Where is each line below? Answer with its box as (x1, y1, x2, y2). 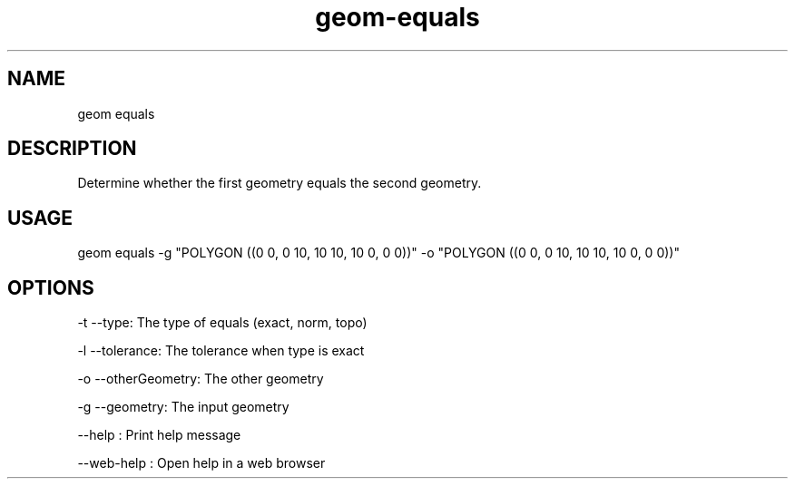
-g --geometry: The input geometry (77, 399, 290, 415)
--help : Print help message (77, 427, 241, 443)
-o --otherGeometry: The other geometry (77, 371, 324, 387)
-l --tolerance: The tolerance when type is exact (77, 343, 365, 359)
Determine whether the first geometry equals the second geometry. (77, 175, 482, 191)
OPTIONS (7, 276, 94, 299)
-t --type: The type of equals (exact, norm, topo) (77, 315, 368, 331)
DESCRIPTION (7, 137, 137, 160)
